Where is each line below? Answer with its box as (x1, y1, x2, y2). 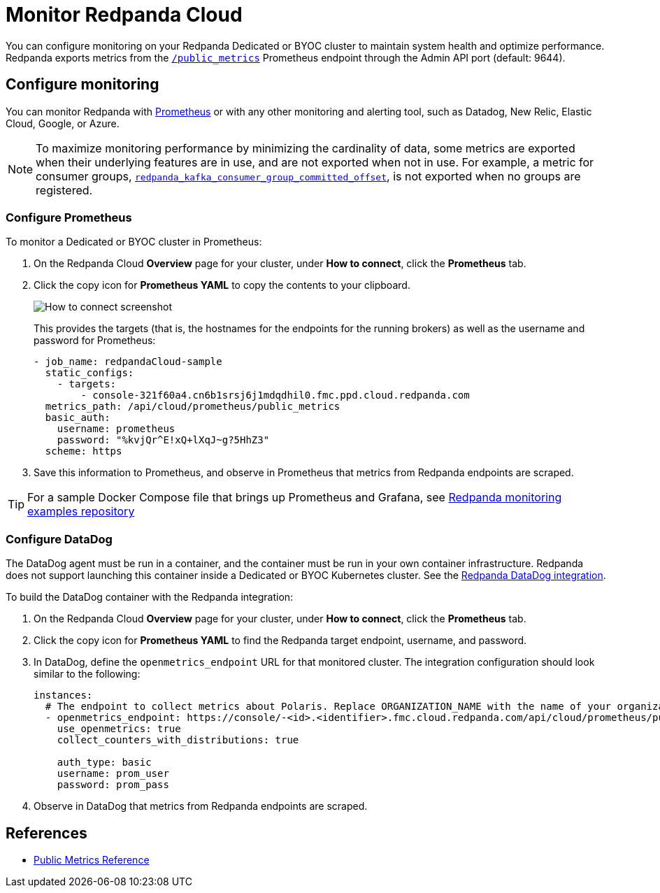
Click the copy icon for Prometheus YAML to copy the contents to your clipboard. (34, 279, 410, 292)
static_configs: (45, 367, 134, 379)
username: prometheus (57, 423, 175, 435)
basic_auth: (45, 412, 110, 424)
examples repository (27, 504, 135, 519)
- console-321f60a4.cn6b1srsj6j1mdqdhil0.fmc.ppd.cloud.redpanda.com (80, 390, 470, 401)
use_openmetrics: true (57, 723, 181, 735)
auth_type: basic (57, 757, 152, 769)
